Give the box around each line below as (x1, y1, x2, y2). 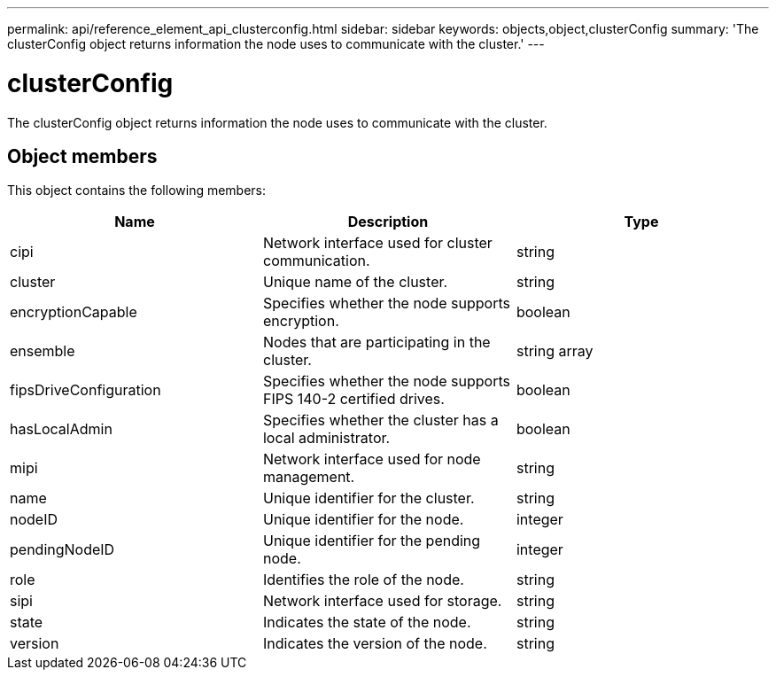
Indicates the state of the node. (262, 613, 471, 632)
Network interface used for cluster (262, 234, 493, 253)
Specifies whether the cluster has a (262, 411, 499, 430)
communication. (262, 252, 370, 270)
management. (262, 468, 355, 486)
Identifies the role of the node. (262, 571, 464, 589)
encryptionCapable (10, 303, 137, 322)
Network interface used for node (262, 450, 481, 469)
